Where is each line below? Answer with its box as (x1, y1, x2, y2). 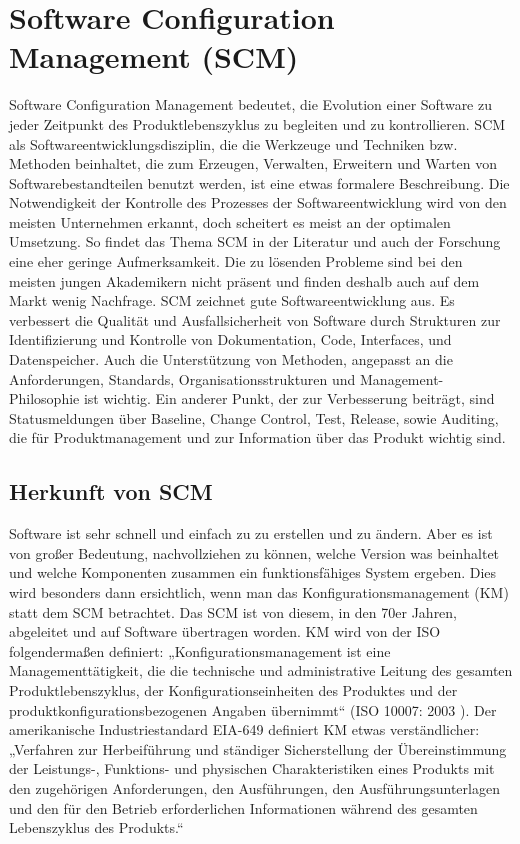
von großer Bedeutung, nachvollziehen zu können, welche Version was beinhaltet (9, 542, 500, 563)
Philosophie (9, 388, 80, 409)
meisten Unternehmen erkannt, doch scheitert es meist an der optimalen (9, 211, 451, 232)
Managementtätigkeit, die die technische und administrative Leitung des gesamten (9, 660, 513, 681)
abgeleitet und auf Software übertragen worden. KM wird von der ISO (9, 621, 441, 642)
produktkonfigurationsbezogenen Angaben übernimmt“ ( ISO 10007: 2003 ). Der (9, 699, 497, 720)
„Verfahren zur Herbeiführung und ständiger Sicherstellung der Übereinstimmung (9, 738, 507, 759)
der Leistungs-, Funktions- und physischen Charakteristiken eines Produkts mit (9, 758, 495, 779)
